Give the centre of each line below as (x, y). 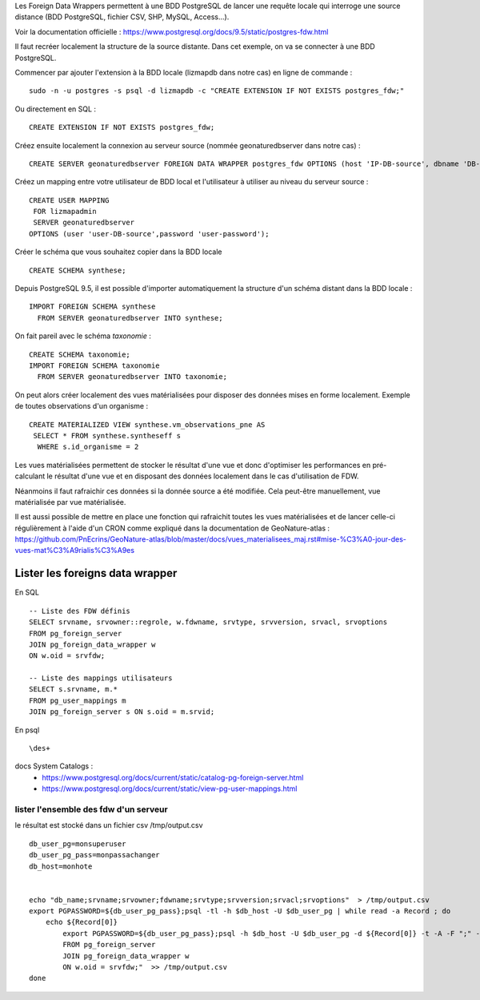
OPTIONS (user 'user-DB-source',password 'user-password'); (149, 234)
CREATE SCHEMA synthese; (78, 270)
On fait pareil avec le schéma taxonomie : (83, 336)
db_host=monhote (61, 866)
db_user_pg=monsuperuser (78, 844)
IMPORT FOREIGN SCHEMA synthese (92, 307)
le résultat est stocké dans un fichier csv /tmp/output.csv (109, 825)
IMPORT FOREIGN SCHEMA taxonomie (94, 365)
